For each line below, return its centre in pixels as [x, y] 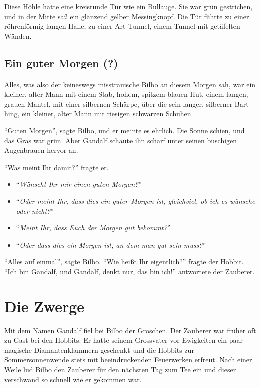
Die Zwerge [44, 306]
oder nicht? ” [35, 211]
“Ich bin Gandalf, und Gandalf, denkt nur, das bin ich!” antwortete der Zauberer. [129, 271]
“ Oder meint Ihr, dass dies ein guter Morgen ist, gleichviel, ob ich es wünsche [136, 201]
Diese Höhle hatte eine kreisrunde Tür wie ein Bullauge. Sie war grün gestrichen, [128, 6]
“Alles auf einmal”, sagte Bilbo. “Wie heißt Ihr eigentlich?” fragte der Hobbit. [124, 261]
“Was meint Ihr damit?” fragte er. [56, 167]
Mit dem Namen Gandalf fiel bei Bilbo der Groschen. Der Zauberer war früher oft [130, 330]
